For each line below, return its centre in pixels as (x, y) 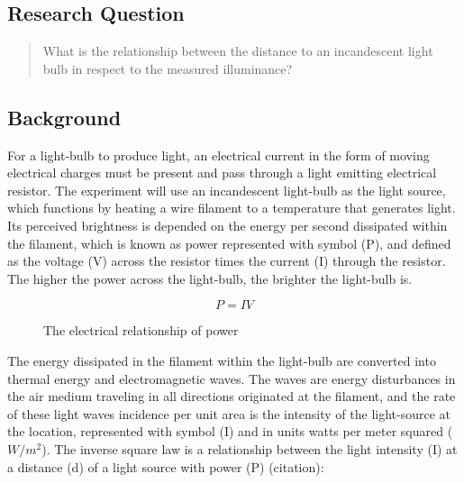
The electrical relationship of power (141, 330)
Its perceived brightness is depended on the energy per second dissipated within (227, 225)
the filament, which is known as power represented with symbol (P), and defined (229, 243)
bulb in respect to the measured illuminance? (168, 68)
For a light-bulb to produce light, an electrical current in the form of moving (218, 155)
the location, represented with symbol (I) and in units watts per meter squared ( (230, 431)
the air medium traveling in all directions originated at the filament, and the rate (232, 396)
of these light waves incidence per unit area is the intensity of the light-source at (229, 413)
